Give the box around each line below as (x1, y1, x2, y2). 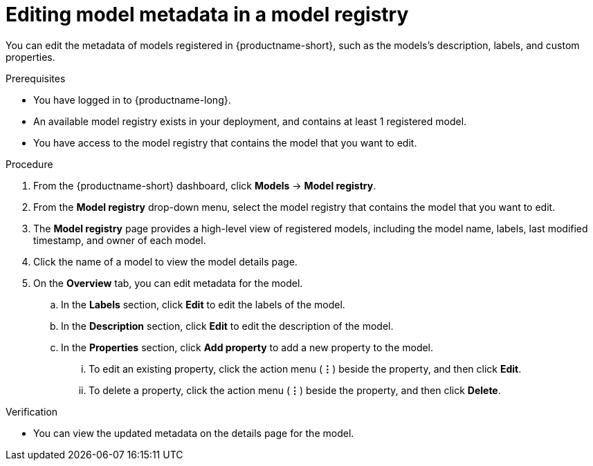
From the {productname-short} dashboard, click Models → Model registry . (33, 179, 376, 192)
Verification (6, 405, 58, 418)
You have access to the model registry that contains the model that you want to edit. (33, 136, 417, 149)
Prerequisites (6, 72, 66, 84)
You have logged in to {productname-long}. (33, 93, 231, 106)
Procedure (6, 158, 53, 170)
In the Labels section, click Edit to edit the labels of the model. (61, 298, 345, 310)
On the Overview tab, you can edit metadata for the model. (33, 277, 303, 289)
